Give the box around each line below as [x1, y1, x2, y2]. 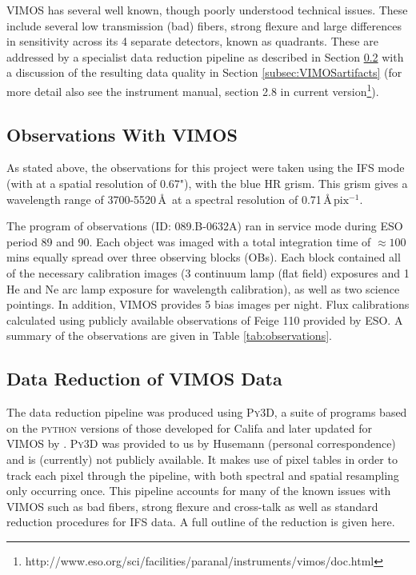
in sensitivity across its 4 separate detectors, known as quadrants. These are [6, 33, 378, 50]
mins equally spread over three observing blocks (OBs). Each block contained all [6, 249, 401, 266]
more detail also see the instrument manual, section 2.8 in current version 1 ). [6, 80, 379, 99]
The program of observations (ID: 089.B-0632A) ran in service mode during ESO [6, 218, 403, 234]
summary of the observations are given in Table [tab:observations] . [6, 327, 332, 344]
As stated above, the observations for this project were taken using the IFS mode [6, 159, 405, 176]
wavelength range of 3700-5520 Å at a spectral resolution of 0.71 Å [6, 190, 332, 207]
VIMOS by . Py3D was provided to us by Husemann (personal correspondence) [6, 435, 396, 452]
